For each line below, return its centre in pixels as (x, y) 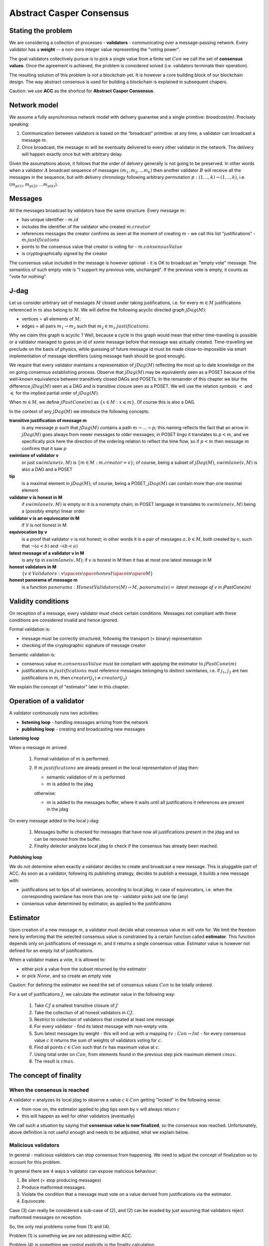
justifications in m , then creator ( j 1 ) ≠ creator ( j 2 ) (74, 678)
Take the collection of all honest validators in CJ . (84, 1012)
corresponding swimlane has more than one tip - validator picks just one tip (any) (105, 897)
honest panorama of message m (43, 580)
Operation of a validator (47, 701)
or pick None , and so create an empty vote (67, 976)
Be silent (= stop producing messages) (62, 1180)
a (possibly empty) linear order (53, 511)
